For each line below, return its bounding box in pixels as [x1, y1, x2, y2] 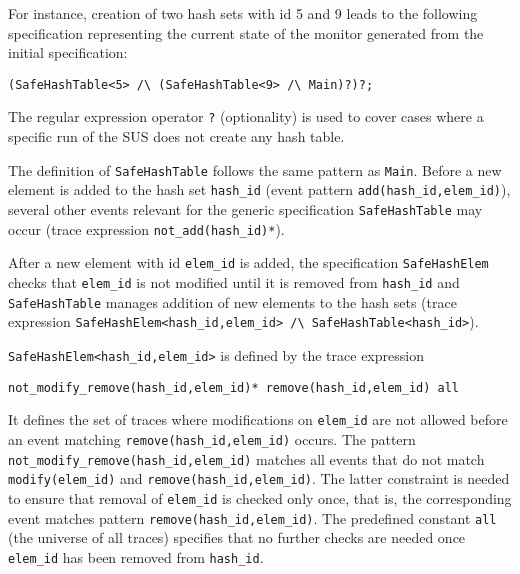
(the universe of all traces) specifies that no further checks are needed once [8, 527, 466, 548]
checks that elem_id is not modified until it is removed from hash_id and [8, 271, 460, 292]
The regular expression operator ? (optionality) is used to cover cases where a [8, 106, 484, 127]
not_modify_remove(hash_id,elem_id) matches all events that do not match [8, 448, 485, 469]
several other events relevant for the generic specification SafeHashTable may [8, 199, 483, 219]
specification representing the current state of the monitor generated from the [8, 22, 484, 43]
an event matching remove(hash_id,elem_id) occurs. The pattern [8, 428, 416, 449]
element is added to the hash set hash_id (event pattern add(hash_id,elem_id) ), [8, 179, 511, 200]
